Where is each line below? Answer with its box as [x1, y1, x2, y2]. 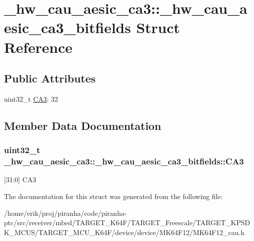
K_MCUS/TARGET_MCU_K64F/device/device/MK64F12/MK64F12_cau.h [4, 227, 245, 237]
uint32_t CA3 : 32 [4, 93, 58, 104]
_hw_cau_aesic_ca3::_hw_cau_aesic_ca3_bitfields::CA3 [4, 155, 244, 167]
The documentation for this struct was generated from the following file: [4, 191, 223, 201]
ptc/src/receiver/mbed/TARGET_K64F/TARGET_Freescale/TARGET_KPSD [4, 217, 250, 228]
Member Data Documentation [4, 118, 162, 133]
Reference [4, 37, 73, 57]
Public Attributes [4, 71, 96, 86]
